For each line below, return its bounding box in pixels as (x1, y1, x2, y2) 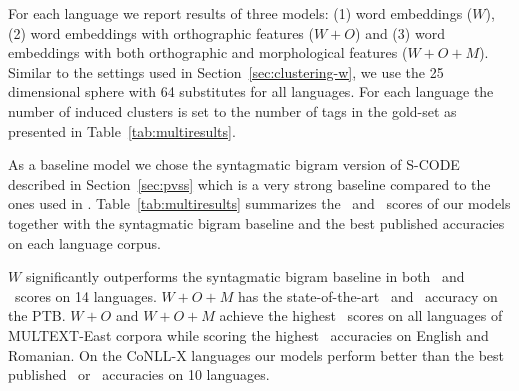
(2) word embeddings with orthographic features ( (8, 22, 314, 43)
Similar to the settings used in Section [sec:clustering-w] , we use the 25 (8, 61, 444, 82)
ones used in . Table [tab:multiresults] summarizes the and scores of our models (8, 193, 511, 214)
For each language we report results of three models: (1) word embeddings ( (8, 3, 473, 23)
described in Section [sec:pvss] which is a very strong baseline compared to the (8, 173, 491, 194)
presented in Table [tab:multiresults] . (8, 120, 236, 141)
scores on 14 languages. (14, 285, 157, 306)
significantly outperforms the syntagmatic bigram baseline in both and (25, 266, 465, 287)
